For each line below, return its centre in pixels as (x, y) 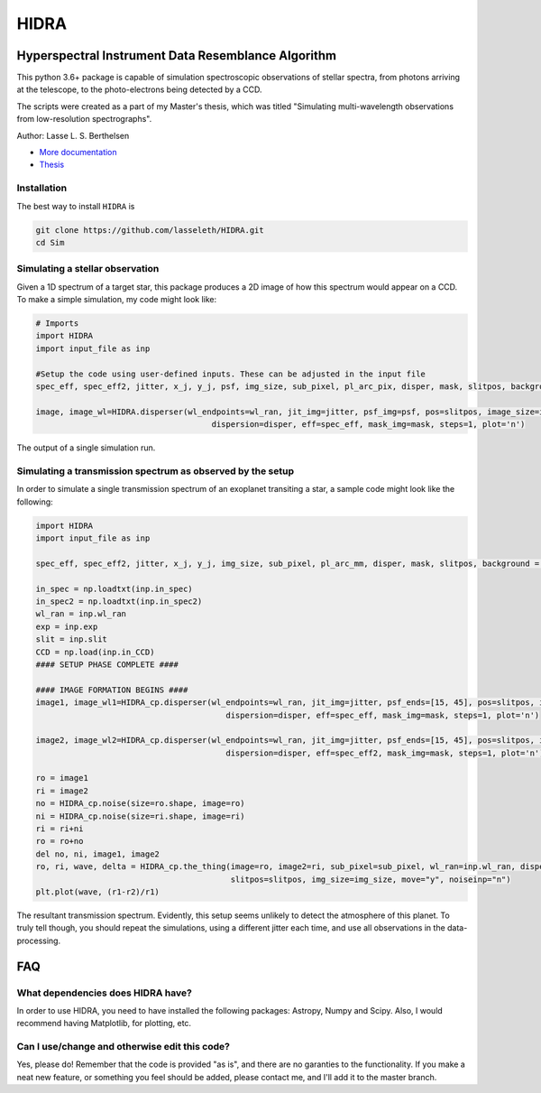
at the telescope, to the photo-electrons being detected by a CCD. (139, 89)
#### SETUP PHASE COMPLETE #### (107, 664)
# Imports (57, 324)
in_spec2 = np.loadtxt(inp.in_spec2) (119, 602)
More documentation (78, 153)
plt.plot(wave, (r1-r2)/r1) (97, 892)
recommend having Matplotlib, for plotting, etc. (104, 1024)
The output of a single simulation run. (86, 448)
